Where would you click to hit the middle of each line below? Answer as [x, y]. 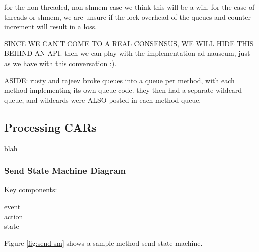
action [14, 216]
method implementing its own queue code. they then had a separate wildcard [123, 90]
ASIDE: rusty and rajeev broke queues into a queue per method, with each [119, 80]
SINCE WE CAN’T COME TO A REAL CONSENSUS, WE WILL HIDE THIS [129, 43]
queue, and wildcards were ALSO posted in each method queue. [103, 100]
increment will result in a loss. [51, 26]
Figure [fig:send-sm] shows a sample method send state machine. [103, 243]
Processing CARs [50, 127]
